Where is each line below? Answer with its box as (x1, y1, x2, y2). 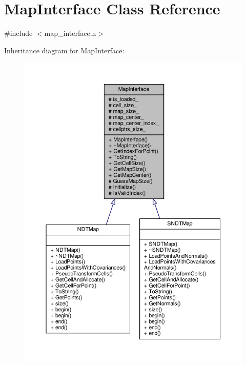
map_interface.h (44, 28, 96, 38)
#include (4, 28, 33, 38)
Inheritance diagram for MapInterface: (4, 45, 125, 55)
